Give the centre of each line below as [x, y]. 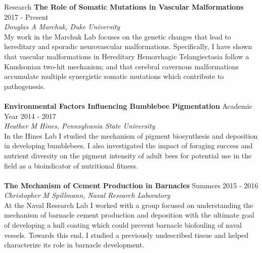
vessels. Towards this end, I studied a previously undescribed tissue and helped [126, 235]
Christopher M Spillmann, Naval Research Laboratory [87, 195]
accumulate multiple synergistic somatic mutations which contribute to [114, 76]
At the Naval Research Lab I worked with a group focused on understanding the [129, 205]
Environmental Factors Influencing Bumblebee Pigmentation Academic [128, 106]
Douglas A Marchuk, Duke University [62, 27]
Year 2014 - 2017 [30, 116]
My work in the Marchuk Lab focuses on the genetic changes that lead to [118, 36]
